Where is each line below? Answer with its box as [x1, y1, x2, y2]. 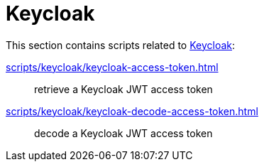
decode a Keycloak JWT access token [34, 126, 213, 139]
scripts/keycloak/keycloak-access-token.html [6, 60, 219, 73]
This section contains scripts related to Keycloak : [6, 38, 236, 51]
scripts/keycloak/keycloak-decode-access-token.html [6, 104, 258, 117]
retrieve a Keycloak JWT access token [34, 82, 213, 95]
